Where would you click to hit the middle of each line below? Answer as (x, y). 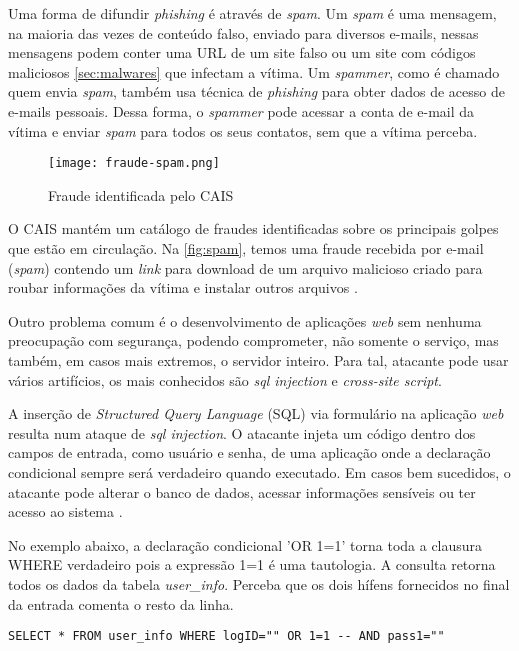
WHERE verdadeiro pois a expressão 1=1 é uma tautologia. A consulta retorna (252, 564)
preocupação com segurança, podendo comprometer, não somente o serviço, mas (253, 340)
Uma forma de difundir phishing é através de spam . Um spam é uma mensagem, (252, 13)
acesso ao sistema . (65, 511)
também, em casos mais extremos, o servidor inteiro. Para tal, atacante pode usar (258, 359)
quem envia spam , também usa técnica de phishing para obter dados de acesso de (256, 91)
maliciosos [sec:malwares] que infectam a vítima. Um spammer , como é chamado (254, 71)
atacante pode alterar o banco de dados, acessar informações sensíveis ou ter (242, 491)
